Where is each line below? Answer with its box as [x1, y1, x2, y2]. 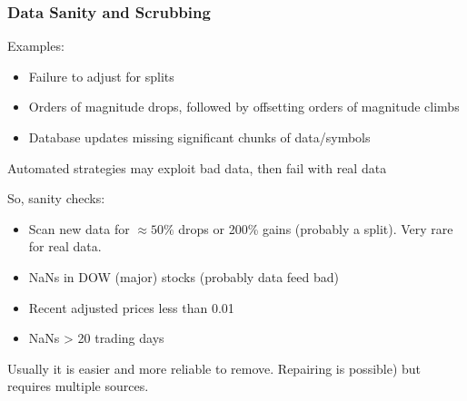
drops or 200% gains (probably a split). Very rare [178, 219, 453, 238]
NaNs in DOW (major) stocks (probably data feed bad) [28, 267, 339, 286]
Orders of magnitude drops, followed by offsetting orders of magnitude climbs [28, 97, 460, 116]
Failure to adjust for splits [28, 66, 174, 85]
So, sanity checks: [7, 189, 105, 208]
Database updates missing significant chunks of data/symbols [28, 128, 371, 146]
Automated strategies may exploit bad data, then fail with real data [7, 158, 387, 177]
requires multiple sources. [7, 377, 149, 396]
